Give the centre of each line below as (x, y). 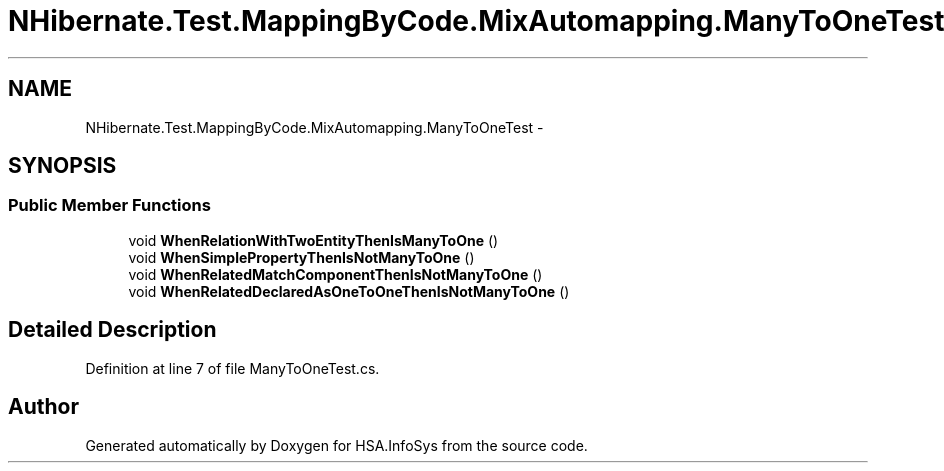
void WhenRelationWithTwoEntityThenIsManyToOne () (313, 240)
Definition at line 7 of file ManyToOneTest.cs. (232, 368)
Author (43, 407)
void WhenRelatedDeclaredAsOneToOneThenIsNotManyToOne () (349, 291)
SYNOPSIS (62, 166)
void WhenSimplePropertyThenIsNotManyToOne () (301, 257)
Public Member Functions (109, 205)
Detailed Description (112, 330)
